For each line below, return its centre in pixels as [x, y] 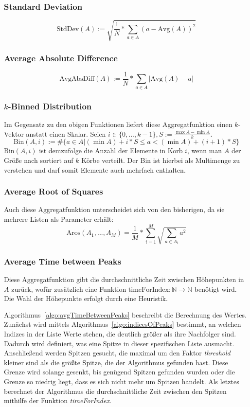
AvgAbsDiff [77, 79]
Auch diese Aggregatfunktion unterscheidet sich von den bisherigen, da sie [114, 209]
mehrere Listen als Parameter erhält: [59, 219]
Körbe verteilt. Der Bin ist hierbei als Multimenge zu [161, 160]
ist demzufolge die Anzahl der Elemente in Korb [111, 150]
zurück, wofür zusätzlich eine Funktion [69, 289]
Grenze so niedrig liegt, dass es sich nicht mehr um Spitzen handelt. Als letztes [122, 381]
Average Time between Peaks [63, 261]
